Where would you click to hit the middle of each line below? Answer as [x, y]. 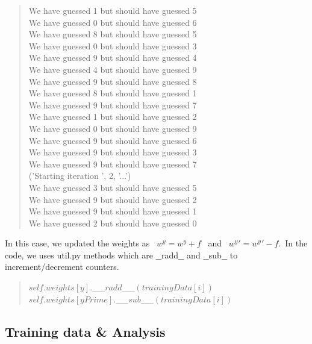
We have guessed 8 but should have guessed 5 [113, 34]
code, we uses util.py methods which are [79, 255]
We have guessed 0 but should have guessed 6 [113, 22]
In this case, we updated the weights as [77, 243]
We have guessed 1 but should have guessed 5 [113, 10]
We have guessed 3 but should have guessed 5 [113, 187]
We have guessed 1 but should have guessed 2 [113, 117]
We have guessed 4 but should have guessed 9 [113, 69]
